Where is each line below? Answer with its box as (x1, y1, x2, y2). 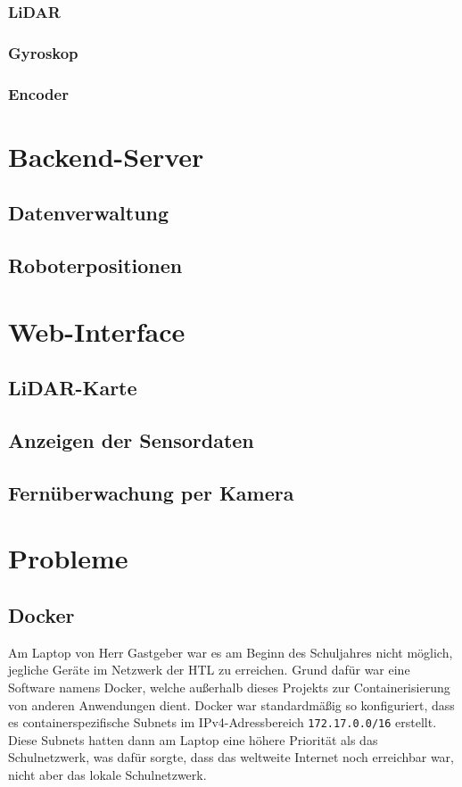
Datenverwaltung (8, 199, 169, 227)
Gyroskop (8, 41, 78, 63)
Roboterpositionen (8, 252, 183, 279)
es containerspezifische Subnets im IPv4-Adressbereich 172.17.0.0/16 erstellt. (8, 713, 437, 732)
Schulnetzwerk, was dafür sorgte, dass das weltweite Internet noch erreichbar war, (8, 748, 454, 766)
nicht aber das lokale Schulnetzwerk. (8, 765, 207, 783)
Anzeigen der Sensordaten (8, 427, 254, 454)
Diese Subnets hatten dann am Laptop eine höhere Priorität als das (8, 730, 378, 749)
